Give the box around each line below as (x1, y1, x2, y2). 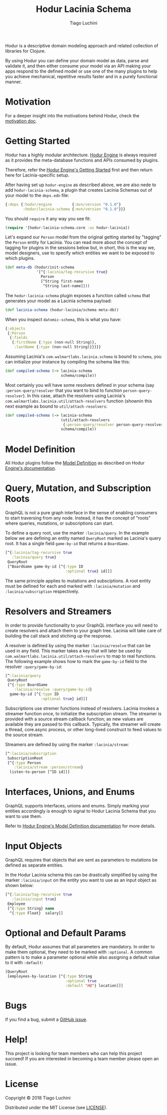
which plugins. (5, 255, 35, 261)
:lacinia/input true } (11, 896, 57, 901)
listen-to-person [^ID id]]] (9, 770, 70, 775)
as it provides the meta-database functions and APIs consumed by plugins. (5, 157, 159, 163)
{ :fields (9, 335, 28, 340)
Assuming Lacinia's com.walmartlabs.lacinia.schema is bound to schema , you (5, 353, 162, 359)
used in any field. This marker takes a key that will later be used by (5, 648, 142, 654)
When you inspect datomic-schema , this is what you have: (5, 316, 122, 322)
